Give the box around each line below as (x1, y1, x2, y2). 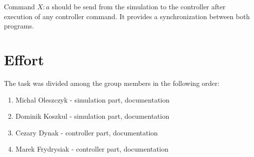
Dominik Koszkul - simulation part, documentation (15, 111, 169, 121)
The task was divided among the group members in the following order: (4, 78, 220, 88)
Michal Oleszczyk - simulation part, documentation (15, 94, 170, 105)
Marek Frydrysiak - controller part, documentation (15, 144, 169, 154)
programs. (4, 21, 34, 31)
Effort (4, 49, 44, 69)
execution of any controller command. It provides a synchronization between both (4, 11, 250, 21)
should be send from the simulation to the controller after (52, 1, 226, 11)
